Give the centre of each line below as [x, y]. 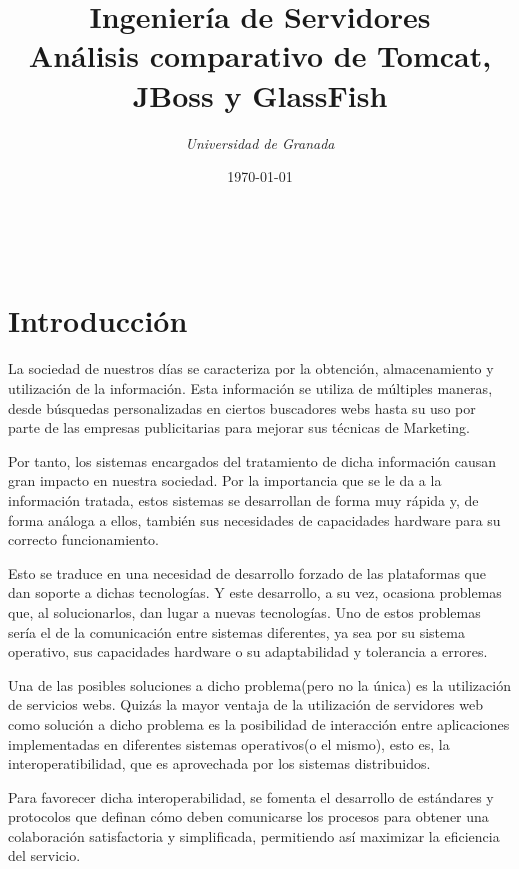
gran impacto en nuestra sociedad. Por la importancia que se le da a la [225, 480]
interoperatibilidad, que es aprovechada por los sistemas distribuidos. [219, 763]
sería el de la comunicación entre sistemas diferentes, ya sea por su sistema [236, 631]
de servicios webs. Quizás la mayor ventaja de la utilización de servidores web [246, 704]
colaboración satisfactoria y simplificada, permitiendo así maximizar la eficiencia [254, 835]
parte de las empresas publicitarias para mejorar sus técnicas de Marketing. [239, 427]
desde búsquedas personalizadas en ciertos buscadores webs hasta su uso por [242, 407]
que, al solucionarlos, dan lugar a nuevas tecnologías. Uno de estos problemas [244, 611]
